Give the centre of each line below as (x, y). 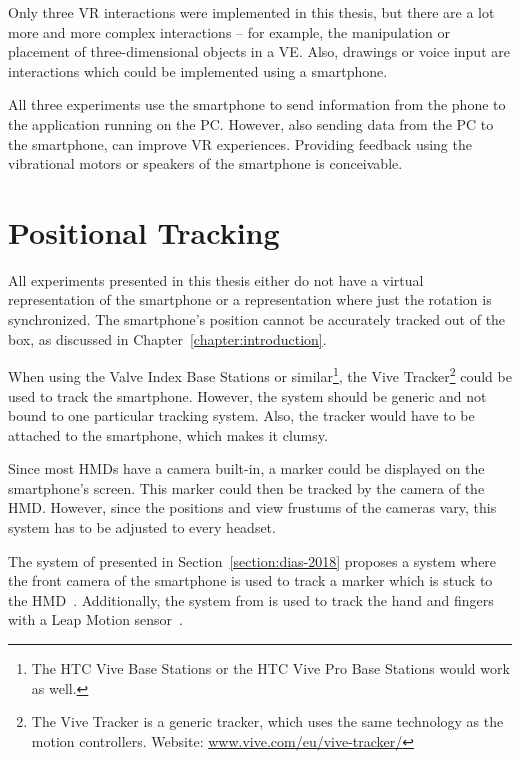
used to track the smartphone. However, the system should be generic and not (247, 395)
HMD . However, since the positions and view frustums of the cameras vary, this (252, 507)
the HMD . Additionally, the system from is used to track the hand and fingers (251, 599)
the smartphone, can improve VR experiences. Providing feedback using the (240, 143)
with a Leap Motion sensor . (96, 619)
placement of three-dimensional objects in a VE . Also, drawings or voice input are (259, 51)
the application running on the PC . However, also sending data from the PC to (251, 123)
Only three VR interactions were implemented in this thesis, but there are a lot (251, 12)
